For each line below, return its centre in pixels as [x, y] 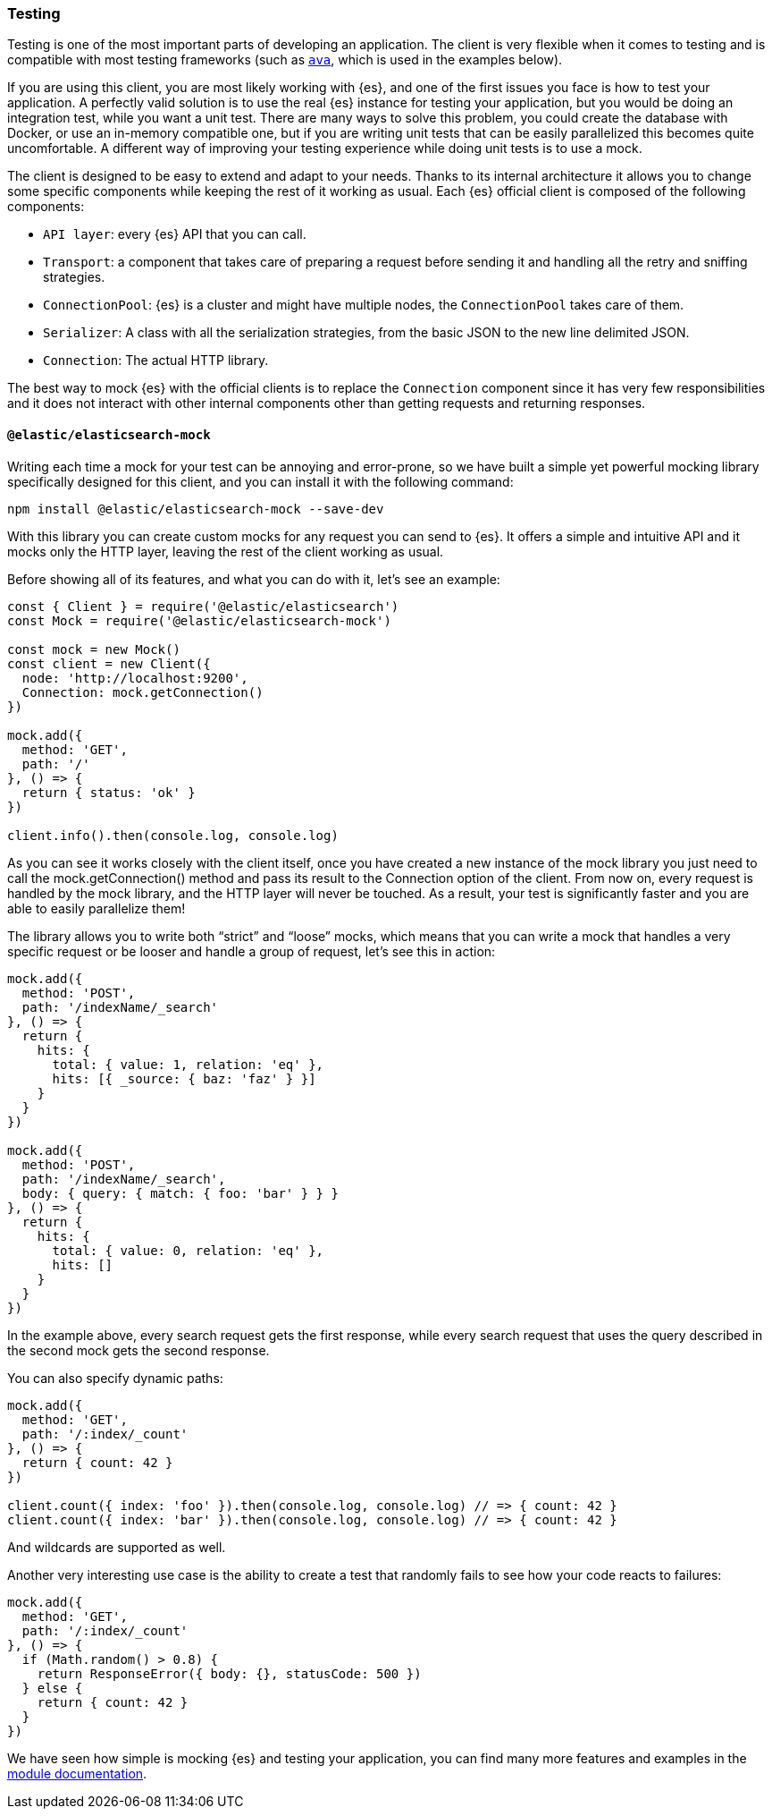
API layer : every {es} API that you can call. [175, 234]
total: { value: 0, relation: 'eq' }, [188, 1250]
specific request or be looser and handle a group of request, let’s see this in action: [252, 951]
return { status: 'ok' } [109, 792]
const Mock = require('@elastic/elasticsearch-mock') [199, 620]
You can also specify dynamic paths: [115, 1378]
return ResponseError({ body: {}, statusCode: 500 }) [229, 1673]
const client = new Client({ [109, 663]
